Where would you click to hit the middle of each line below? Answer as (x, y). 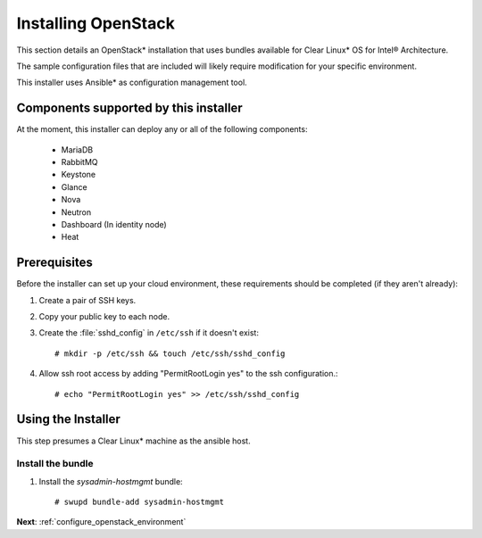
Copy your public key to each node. (104, 317)
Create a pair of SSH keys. (87, 300)
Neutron (76, 212)
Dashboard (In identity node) (114, 224)
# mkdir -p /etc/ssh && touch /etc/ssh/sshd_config (170, 353)
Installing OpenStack (96, 23)
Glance (75, 186)
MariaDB (77, 149)
